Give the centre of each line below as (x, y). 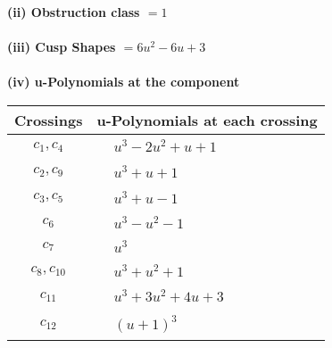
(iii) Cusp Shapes (62, 47)
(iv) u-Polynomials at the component (124, 82)
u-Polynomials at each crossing (207, 120)
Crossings (49, 120)
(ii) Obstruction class (74, 12)
